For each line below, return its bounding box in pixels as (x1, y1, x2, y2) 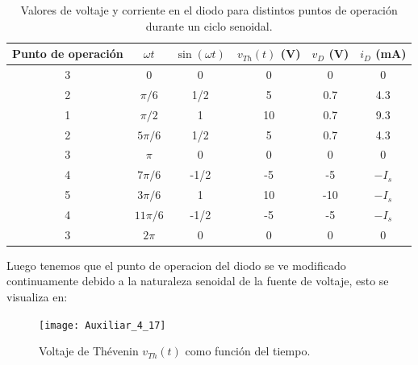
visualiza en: (6, 288, 68, 305)
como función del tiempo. (185, 342, 311, 359)
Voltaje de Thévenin (39, 342, 139, 359)
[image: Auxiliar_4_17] (39, 319, 166, 331)
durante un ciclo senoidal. (145, 17, 273, 34)
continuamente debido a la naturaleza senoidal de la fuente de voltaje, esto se (6, 272, 389, 289)
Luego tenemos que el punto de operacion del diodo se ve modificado (6, 256, 346, 273)
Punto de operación (12, 45, 123, 62)
